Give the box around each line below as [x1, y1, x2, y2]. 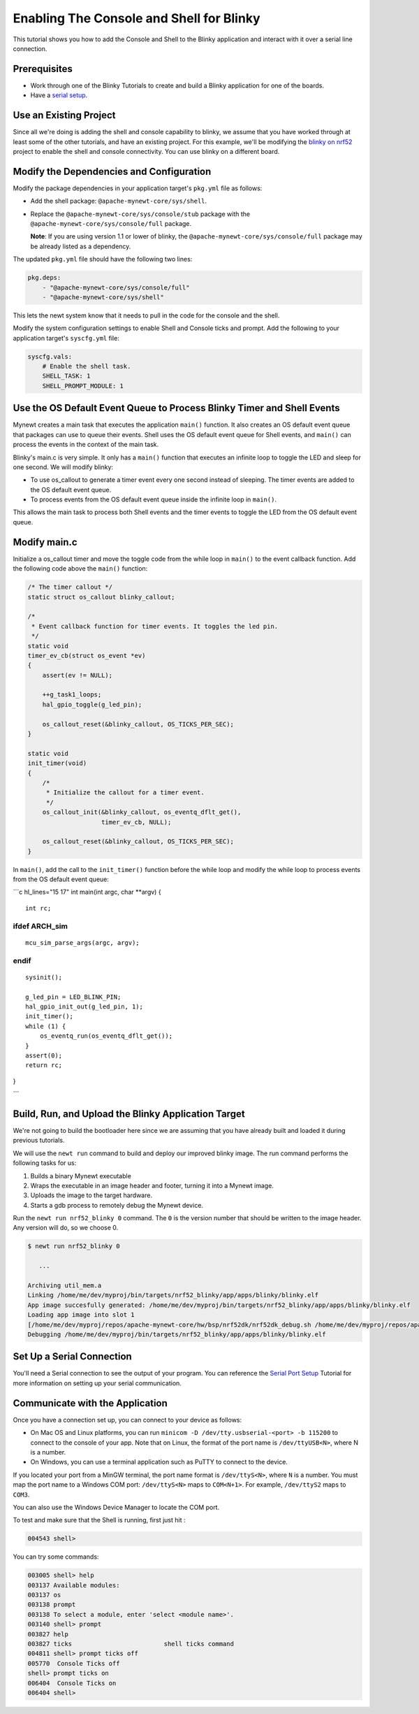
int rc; [25, 904, 52, 912]
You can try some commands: [13, 1552, 99, 1561]
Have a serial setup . [30, 91, 88, 99]
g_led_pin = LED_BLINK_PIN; [25, 993, 122, 1001]
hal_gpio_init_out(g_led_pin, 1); [25, 1002, 143, 1010]
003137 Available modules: [27, 1581, 120, 1589]
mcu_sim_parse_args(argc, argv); [25, 938, 140, 947]
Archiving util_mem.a [27, 1282, 102, 1290]
